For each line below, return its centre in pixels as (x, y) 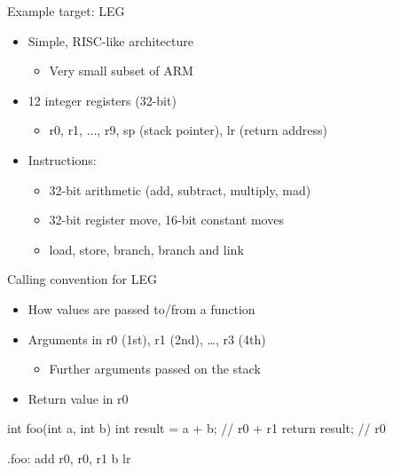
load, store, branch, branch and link (146, 249)
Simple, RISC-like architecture (110, 40)
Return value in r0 (78, 398)
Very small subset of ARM (121, 71)
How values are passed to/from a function (141, 308)
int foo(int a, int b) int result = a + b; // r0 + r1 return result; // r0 (196, 428)
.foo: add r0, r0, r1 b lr (69, 457)
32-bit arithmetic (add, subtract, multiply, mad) (180, 189)
